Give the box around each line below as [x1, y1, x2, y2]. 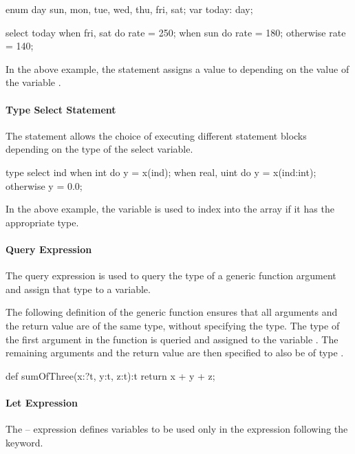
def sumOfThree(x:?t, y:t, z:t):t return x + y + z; [6, 368, 215, 382]
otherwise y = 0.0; [6, 178, 83, 193]
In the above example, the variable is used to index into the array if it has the [6, 202, 334, 216]
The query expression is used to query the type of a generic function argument [6, 268, 336, 283]
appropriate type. [6, 215, 79, 229]
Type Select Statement [6, 102, 116, 116]
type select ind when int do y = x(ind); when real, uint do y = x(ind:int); [6, 164, 316, 179]
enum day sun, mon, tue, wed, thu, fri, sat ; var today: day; [6, 2, 253, 16]
